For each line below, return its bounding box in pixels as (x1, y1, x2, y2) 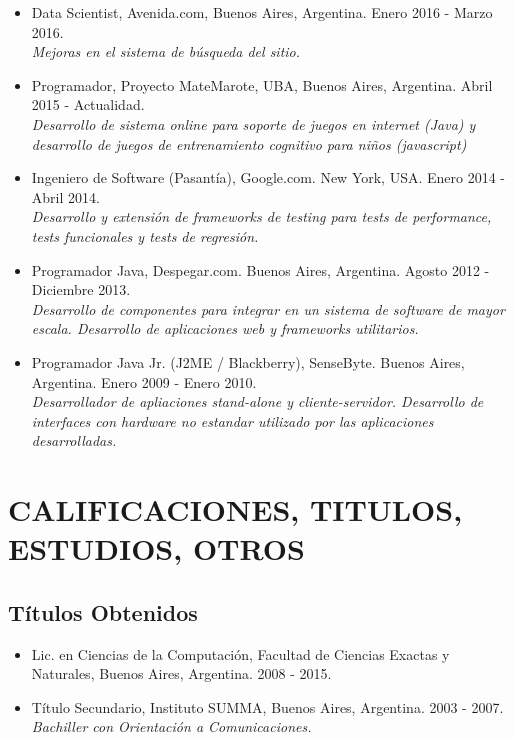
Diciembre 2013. (31, 279, 131, 300)
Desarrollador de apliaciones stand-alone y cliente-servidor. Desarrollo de (31, 391, 484, 412)
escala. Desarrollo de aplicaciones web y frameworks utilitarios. (31, 318, 419, 339)
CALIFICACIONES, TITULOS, (8, 489, 463, 530)
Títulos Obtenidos (8, 596, 198, 627)
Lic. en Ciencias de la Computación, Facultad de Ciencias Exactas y (31, 643, 450, 664)
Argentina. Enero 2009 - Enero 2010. (31, 371, 257, 392)
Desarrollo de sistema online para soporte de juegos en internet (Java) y (31, 113, 476, 134)
